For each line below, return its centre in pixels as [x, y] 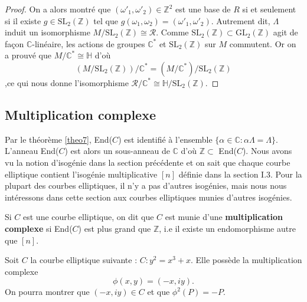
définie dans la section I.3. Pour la [240, 174]
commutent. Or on [263, 43]
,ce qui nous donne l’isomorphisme [67, 82]
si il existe [23, 20]
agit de [285, 32]
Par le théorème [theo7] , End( [59, 139]
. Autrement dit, [241, 20]
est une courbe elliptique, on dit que [89, 217]
